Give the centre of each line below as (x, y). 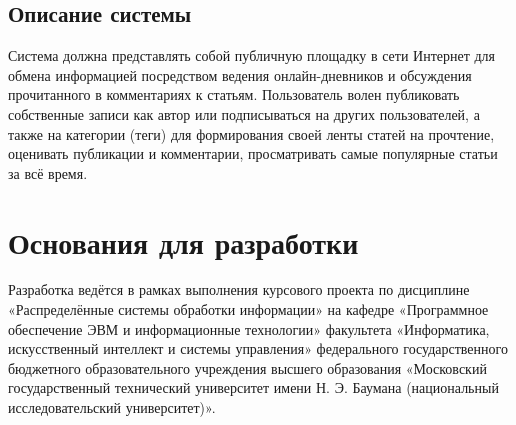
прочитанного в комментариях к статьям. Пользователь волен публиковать (234, 94)
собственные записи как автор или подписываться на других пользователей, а (244, 113)
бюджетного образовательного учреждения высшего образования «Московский (247, 367)
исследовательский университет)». (112, 407)
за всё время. (48, 172)
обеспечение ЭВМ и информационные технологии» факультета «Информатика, (249, 328)
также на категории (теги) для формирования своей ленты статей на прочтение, (251, 133)
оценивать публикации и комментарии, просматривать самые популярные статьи (253, 153)
